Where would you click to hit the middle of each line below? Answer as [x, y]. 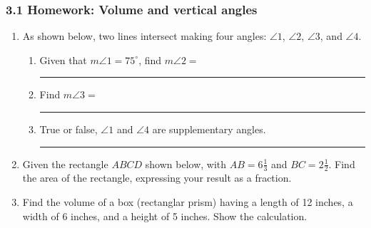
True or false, [68, 129]
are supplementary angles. [209, 129]
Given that [63, 59]
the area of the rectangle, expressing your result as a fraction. [157, 178]
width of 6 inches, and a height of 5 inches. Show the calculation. [165, 216]
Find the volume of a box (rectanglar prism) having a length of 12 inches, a [188, 202]
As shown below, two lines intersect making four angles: [144, 36]
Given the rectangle [65, 164]
